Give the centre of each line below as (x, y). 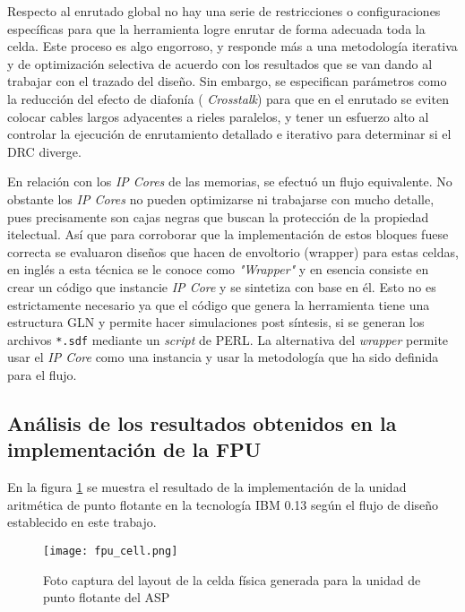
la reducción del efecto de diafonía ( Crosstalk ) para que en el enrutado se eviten (228, 98)
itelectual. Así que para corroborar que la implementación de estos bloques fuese (228, 234)
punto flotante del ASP (107, 597)
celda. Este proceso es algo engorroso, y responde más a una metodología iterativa (232, 46)
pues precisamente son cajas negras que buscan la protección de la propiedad (218, 216)
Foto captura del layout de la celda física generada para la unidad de (232, 579)
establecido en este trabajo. (82, 522)
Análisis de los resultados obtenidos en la (202, 422)
